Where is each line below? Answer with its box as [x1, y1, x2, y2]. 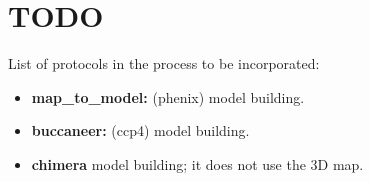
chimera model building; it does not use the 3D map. [31, 153, 364, 174]
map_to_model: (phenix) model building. [31, 86, 305, 107]
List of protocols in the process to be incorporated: [8, 53, 320, 74]
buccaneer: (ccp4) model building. [31, 120, 250, 141]
